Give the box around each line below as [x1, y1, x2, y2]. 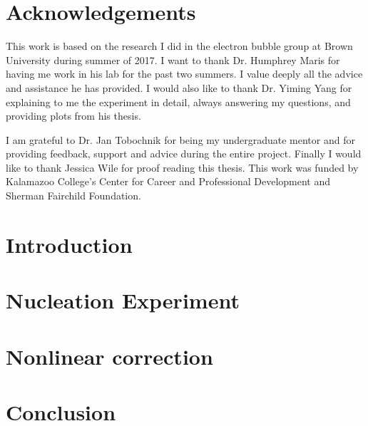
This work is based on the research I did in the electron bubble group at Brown [6, 38, 353, 53]
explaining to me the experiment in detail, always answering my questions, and [6, 94, 351, 109]
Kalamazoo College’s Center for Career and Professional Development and [6, 174, 331, 189]
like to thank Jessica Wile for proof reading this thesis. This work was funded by [6, 160, 359, 175]
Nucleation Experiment [6, 286, 240, 315]
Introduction [6, 229, 133, 259]
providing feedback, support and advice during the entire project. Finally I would [6, 146, 362, 161]
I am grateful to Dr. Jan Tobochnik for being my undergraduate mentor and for [6, 132, 355, 147]
